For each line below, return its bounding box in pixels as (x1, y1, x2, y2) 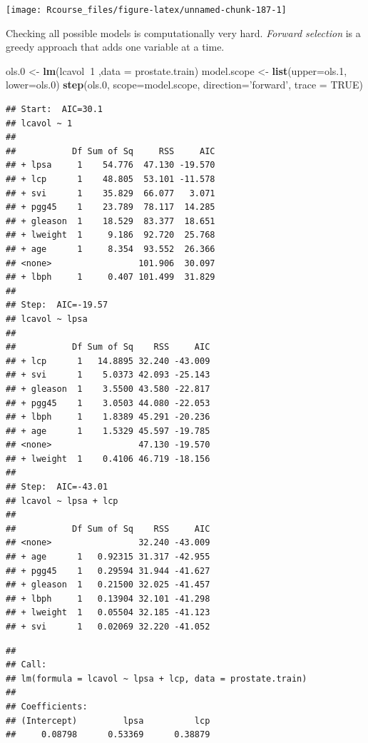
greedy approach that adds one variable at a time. (6, 39, 225, 54)
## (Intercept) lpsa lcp (6, 715, 210, 726)
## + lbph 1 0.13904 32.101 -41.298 (6, 593, 210, 604)
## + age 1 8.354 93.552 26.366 (6, 243, 215, 254)
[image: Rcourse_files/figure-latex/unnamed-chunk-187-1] (6, 5, 287, 15)
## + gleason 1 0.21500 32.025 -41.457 (6, 580, 210, 590)
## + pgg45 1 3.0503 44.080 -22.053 (6, 398, 210, 408)
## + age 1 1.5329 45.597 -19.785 (6, 425, 210, 436)
